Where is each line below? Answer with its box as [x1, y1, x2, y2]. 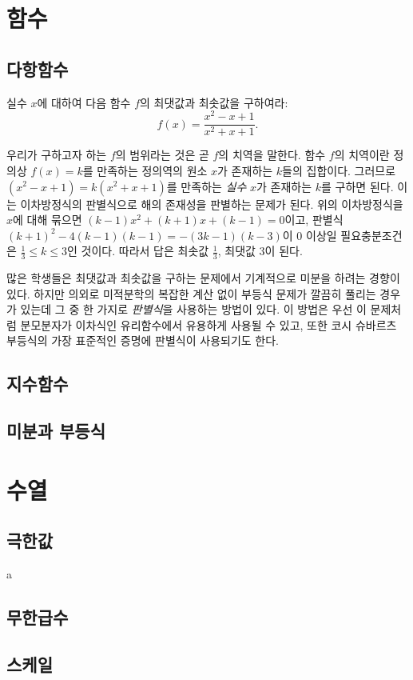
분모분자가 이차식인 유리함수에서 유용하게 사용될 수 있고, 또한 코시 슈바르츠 [20, 316, 397, 333]
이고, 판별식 [284, 211, 344, 228]
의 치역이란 [334, 146, 390, 163]
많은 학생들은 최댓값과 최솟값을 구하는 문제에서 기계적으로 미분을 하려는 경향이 [6, 270, 400, 286]
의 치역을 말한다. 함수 [218, 146, 326, 163]
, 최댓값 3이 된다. [217, 242, 303, 259]
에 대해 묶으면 [13, 211, 82, 228]
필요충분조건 [340, 226, 403, 243]
